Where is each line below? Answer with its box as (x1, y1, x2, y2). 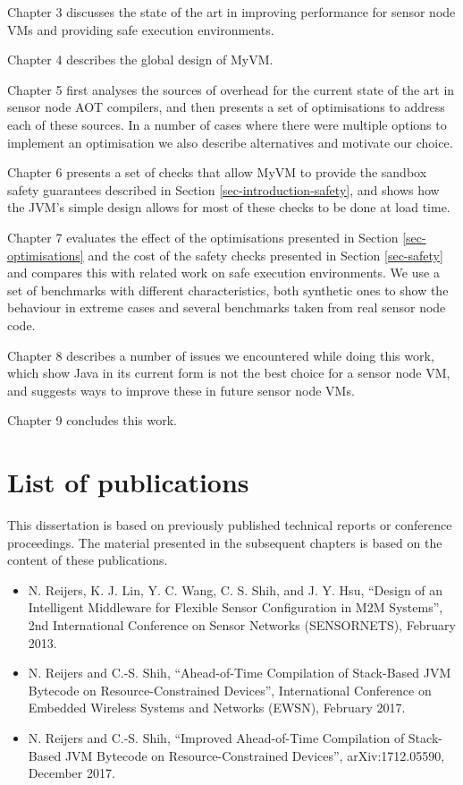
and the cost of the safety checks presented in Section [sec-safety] (88, 245, 443, 264)
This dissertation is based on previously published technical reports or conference (7, 516, 452, 533)
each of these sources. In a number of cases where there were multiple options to (7, 115, 447, 133)
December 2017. (28, 764, 115, 782)
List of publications (7, 464, 249, 500)
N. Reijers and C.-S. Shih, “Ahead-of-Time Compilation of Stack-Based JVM (28, 663, 451, 682)
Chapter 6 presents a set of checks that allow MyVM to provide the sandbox (7, 163, 427, 182)
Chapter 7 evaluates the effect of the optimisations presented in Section (7, 227, 399, 246)
